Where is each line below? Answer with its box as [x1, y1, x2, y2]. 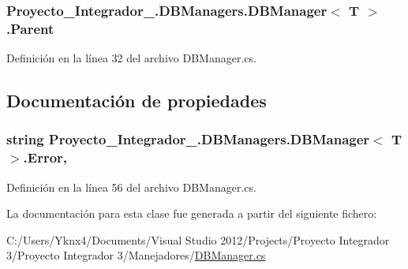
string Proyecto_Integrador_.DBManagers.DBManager [6, 129, 370, 149]
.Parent [6, 18, 54, 38]
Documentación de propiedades [6, 88, 267, 113]
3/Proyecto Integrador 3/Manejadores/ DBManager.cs [6, 247, 266, 263]
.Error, [23, 148, 68, 167]
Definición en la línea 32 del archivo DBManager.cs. [6, 50, 256, 66]
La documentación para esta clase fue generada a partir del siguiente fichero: [6, 205, 377, 222]
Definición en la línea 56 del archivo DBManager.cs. [6, 178, 256, 195]
